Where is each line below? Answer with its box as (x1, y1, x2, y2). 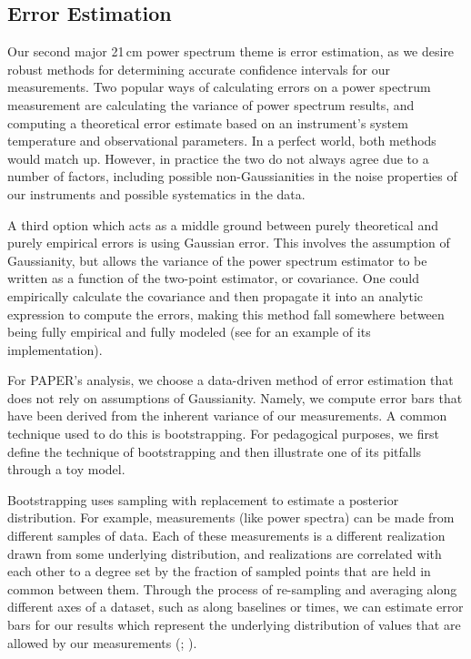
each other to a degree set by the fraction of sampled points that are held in (7, 562, 431, 581)
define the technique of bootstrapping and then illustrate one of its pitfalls (7, 441, 422, 461)
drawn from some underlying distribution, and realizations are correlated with (7, 543, 442, 563)
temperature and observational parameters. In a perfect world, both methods (7, 131, 436, 150)
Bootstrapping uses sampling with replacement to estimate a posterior (7, 490, 399, 509)
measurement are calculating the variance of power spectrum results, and (7, 95, 415, 114)
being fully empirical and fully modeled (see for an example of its (7, 322, 371, 341)
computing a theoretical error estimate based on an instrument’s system (7, 113, 408, 132)
